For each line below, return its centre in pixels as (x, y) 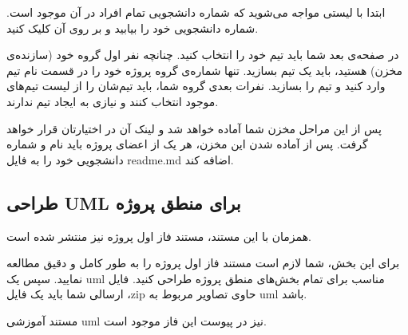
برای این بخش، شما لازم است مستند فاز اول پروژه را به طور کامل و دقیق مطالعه (203, 263)
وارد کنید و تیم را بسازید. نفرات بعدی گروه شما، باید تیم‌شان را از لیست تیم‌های (196, 86)
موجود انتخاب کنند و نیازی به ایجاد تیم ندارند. (113, 101)
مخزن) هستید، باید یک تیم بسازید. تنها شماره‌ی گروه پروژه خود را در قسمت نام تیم (204, 70)
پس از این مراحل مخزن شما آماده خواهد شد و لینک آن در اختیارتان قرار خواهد (194, 128)
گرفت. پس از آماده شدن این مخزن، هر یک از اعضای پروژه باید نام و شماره (187, 144)
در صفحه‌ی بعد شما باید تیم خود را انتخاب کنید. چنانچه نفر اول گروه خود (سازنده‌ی (203, 55)
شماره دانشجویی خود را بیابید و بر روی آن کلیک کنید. (133, 28)
